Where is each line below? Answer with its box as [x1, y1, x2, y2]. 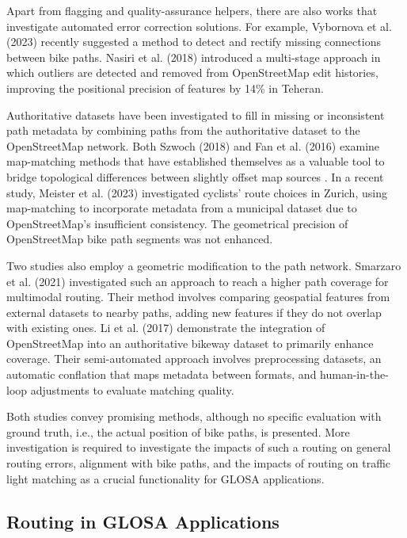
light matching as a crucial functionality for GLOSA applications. [6, 470, 325, 486]
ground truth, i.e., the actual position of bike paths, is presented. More [6, 423, 350, 440]
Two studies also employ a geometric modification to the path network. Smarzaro [6, 257, 401, 273]
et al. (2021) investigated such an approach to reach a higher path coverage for [6, 273, 389, 289]
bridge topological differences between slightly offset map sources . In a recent [6, 168, 384, 185]
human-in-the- [320, 366, 389, 383]
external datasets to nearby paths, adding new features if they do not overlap [6, 303, 382, 320]
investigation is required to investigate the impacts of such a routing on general [6, 439, 391, 456]
